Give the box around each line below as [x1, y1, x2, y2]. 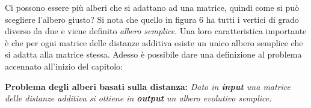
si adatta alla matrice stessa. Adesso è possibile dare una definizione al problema [5, 48, 302, 61]
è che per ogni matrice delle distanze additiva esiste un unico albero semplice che [5, 36, 303, 49]
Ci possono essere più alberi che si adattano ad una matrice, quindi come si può [5, 1, 300, 13]
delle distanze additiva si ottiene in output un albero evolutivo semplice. [5, 92, 272, 104]
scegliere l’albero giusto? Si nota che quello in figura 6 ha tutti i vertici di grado [5, 13, 299, 25]
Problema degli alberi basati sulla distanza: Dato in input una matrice [5, 80, 291, 92]
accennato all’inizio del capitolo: [5, 59, 123, 72]
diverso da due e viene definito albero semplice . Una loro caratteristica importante [5, 25, 307, 37]
